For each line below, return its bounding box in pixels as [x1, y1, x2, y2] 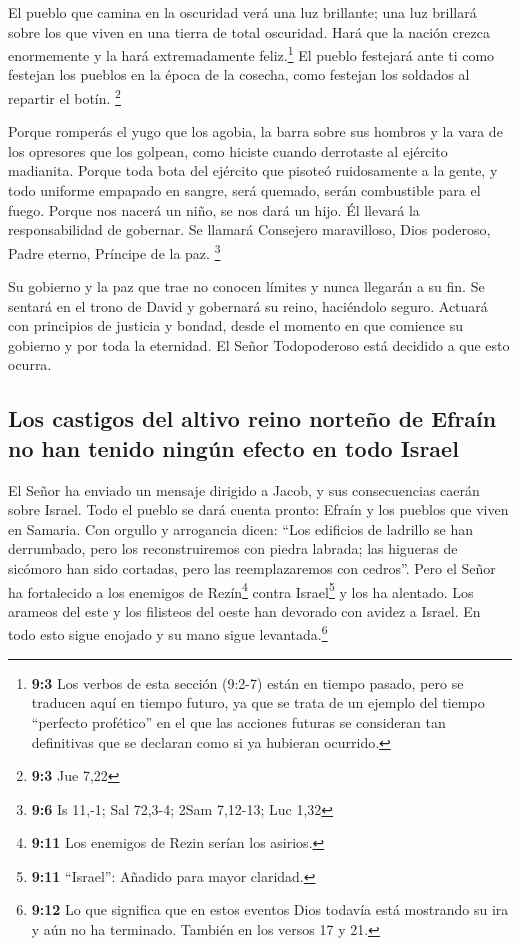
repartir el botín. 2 [8, 85, 121, 108]
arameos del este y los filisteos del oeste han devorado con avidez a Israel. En [8, 600, 481, 621]
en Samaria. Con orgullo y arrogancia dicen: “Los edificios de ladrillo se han [8, 518, 473, 539]
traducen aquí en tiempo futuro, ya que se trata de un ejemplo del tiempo [31, 692, 485, 713]
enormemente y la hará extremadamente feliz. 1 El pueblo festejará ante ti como [8, 42, 495, 65]
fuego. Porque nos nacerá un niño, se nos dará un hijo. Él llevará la [8, 199, 420, 220]
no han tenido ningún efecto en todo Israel [8, 432, 459, 463]
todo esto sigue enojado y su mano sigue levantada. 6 [8, 621, 328, 645]
